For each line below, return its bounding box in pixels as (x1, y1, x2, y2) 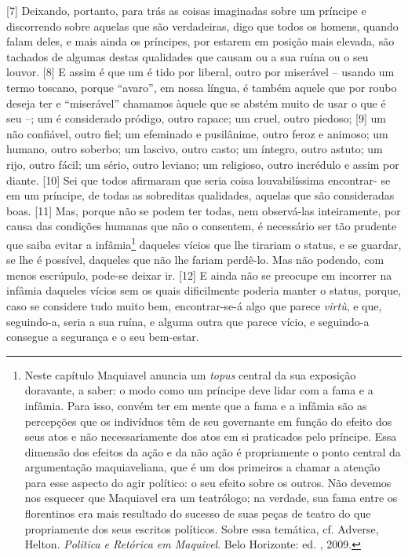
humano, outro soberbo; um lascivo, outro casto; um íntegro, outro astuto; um (6, 141, 383, 157)
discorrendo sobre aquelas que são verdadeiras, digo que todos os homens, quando (6, 17, 399, 34)
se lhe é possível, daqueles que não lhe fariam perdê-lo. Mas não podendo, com (6, 251, 384, 268)
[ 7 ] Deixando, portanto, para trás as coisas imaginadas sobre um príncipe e (6, 2, 366, 18)
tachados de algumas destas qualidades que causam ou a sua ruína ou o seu (6, 48, 369, 64)
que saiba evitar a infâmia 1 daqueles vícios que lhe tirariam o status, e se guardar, (6, 233, 402, 252)
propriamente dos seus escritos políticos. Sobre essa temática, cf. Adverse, (24, 520, 379, 537)
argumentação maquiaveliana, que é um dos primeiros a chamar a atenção (24, 459, 381, 475)
